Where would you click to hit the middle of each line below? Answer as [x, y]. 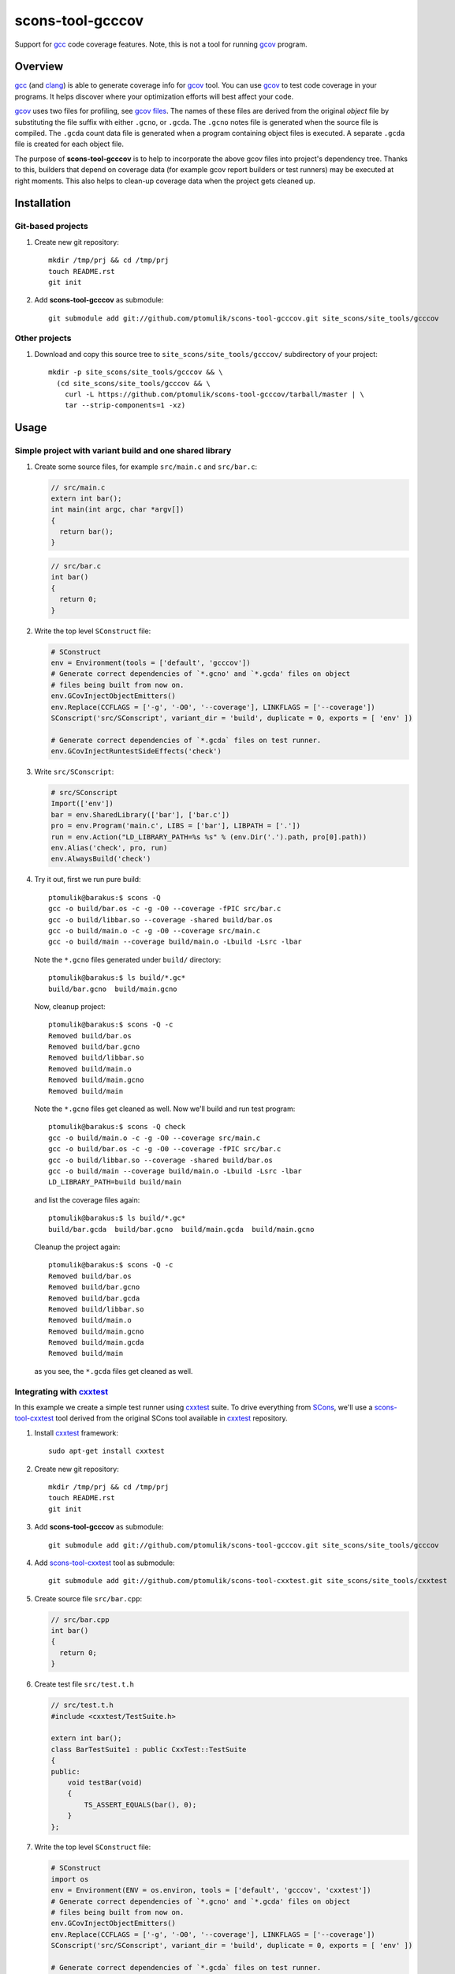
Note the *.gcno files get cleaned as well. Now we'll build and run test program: [165, 1109]
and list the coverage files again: [87, 1199]
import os [70, 1879]
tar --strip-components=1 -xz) [125, 405]
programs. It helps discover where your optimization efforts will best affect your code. [154, 96]
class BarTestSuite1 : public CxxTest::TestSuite [149, 1749]
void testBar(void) [105, 1782]
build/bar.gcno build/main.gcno [113, 989]
